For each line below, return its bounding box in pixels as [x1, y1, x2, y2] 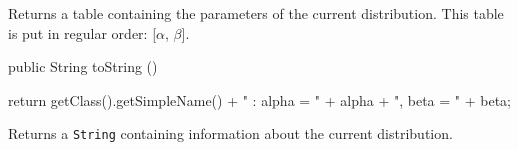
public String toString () [8, 56, 158, 77]
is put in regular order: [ [8, 22, 157, 43]
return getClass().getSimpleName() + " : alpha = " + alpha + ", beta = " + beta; [8, 89, 512, 110]
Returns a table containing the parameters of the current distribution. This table [8, 3, 504, 23]
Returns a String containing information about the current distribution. [8, 123, 453, 144]
